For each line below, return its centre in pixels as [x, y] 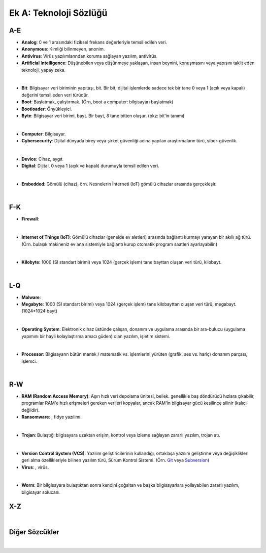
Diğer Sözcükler [34, 532]
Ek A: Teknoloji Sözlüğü [58, 13]
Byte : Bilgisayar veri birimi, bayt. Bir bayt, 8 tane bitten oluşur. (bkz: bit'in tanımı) [103, 116]
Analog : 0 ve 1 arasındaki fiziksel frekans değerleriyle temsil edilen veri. [94, 43]
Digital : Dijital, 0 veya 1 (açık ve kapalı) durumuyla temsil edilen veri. [90, 166]
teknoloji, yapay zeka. [44, 70]
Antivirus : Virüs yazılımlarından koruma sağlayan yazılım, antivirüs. [89, 56]
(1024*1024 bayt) [39, 311]
